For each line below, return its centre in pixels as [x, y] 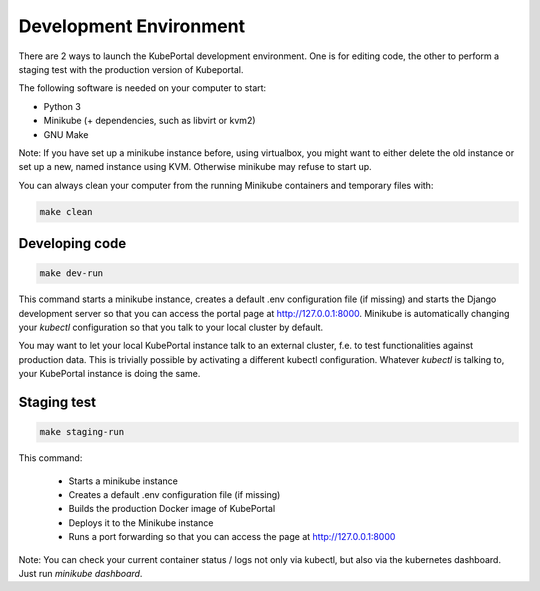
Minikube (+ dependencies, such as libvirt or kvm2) [149, 121]
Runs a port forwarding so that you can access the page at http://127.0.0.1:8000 [232, 537]
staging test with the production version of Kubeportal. [131, 69]
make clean [66, 211]
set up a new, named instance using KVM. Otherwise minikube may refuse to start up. [195, 167]
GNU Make [66, 134]
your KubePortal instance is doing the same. [109, 374]
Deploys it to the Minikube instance [141, 522]
